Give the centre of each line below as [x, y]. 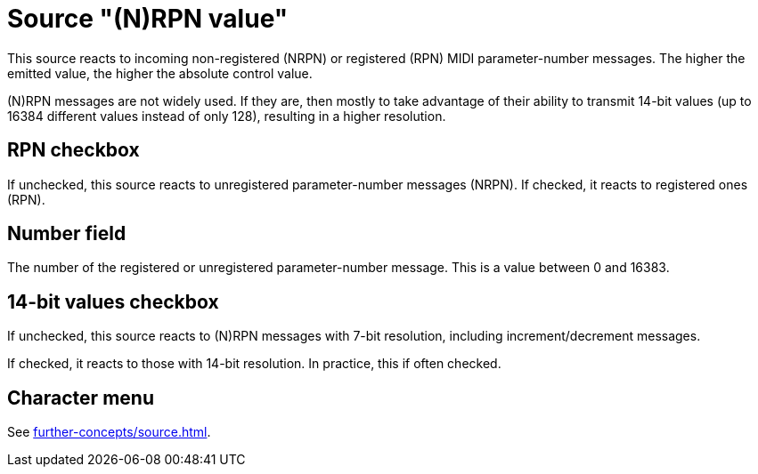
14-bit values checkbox [113, 301]
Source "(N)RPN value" [148, 19]
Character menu [81, 398]
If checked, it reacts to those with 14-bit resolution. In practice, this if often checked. [254, 364]
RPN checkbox [73, 150]
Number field [67, 234]
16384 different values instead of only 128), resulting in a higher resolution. [227, 116]
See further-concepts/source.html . [109, 432]
